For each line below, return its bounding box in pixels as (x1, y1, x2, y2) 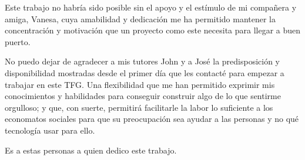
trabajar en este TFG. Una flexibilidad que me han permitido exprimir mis (5, 78, 275, 90)
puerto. (5, 35, 31, 47)
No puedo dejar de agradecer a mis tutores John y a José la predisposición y (5, 55, 280, 67)
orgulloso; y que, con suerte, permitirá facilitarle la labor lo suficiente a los (5, 101, 273, 113)
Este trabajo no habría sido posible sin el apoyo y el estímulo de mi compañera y (5, 1, 297, 13)
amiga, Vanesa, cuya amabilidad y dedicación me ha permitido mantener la (5, 12, 276, 25)
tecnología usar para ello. (5, 124, 95, 136)
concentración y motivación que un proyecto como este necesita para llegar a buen (5, 24, 301, 36)
